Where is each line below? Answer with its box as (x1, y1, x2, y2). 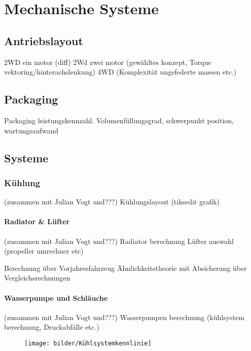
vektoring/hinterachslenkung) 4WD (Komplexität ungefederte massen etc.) (4, 66, 237, 77)
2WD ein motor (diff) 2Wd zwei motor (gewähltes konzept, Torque (4, 56, 211, 67)
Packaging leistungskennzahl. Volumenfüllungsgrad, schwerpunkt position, (4, 115, 234, 125)
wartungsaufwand (4, 125, 59, 135)
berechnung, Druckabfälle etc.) (4, 322, 99, 332)
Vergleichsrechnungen (4, 272, 70, 283)
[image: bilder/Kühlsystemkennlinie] (24, 339, 152, 347)
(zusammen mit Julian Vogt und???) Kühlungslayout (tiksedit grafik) (4, 196, 220, 207)
